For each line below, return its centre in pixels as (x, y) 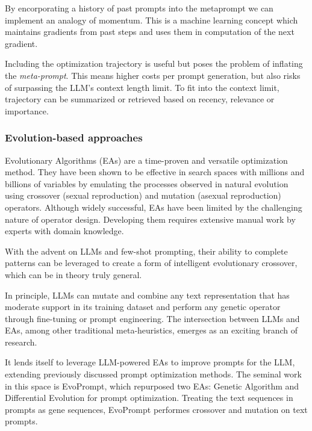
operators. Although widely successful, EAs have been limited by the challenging (154, 207)
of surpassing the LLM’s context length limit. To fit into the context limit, (142, 87)
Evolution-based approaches (74, 138)
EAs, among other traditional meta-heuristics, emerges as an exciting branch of (151, 330)
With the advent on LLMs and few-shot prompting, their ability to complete (146, 251)
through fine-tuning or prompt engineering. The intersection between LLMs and (152, 318)
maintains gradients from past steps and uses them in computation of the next (150, 32)
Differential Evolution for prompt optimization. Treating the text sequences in (149, 398)
